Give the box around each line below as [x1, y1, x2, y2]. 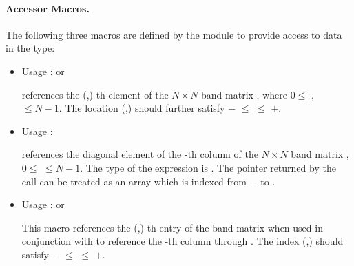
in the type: [6, 41, 55, 55]
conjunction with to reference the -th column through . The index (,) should [21, 234, 344, 248]
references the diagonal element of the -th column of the [21, 147, 258, 161]
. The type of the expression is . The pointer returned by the [80, 160, 336, 174]
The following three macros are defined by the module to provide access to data [6, 27, 342, 41]
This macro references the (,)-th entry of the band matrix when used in [21, 220, 323, 234]
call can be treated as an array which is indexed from [21, 174, 247, 188]
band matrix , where [201, 87, 287, 101]
